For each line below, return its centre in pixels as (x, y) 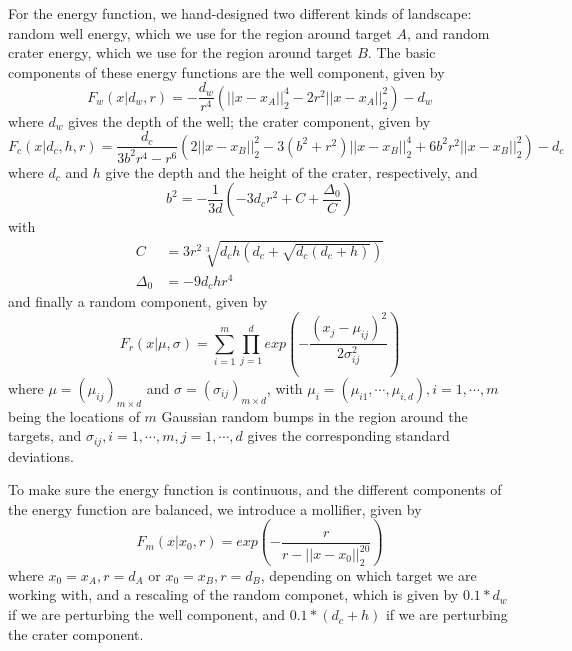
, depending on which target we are (368, 574)
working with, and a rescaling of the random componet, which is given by (233, 594)
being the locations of (74, 415)
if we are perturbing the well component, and (147, 614)
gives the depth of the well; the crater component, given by (249, 120)
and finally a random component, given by (138, 301)
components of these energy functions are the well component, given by (226, 71)
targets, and (45, 435)
